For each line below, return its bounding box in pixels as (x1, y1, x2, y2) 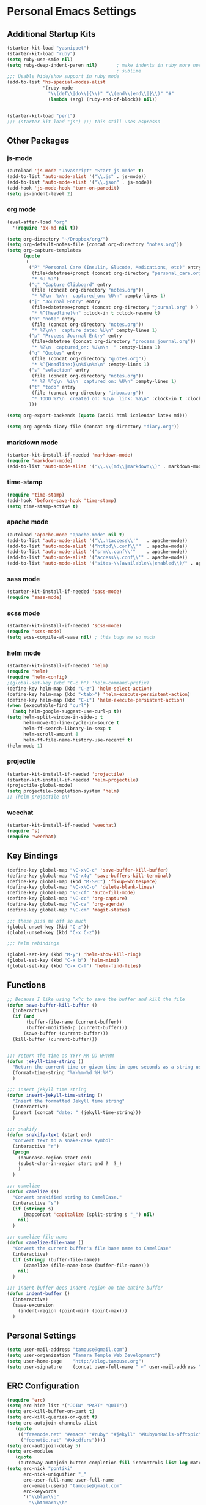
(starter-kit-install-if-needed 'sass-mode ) (7, 589, 122, 595)
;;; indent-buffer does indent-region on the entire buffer (7, 1285, 164, 1291)
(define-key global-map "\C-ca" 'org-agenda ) (7, 901, 125, 908)
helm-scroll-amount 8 (23, 731, 79, 737)
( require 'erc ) (7, 1397, 46, 1403)
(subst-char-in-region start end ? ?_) (18, 1160, 122, 1167)
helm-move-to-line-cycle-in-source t (23, 720, 120, 726)
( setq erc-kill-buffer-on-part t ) (7, 1409, 95, 1415)
